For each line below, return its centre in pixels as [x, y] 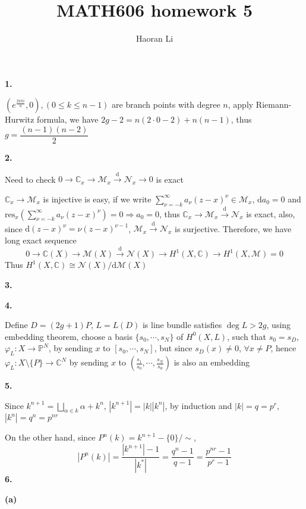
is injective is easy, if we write [97, 199]
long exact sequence [41, 240]
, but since [173, 348]
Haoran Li [154, 38]
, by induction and [198, 405]
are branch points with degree [166, 104]
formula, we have [68, 119]
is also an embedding [212, 362]
